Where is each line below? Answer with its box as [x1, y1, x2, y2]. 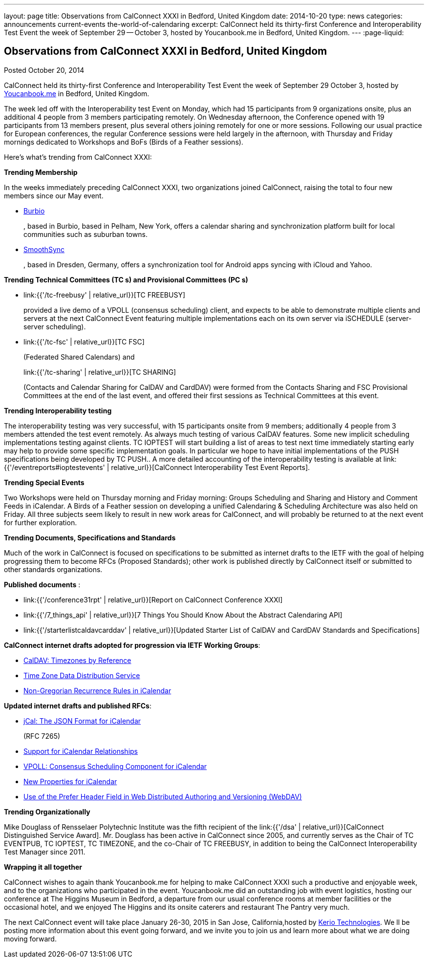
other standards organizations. [4, 565, 103, 574]
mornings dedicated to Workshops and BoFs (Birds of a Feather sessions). [4, 137, 243, 146]
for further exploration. [4, 518, 77, 527]
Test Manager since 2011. [4, 847, 86, 856]
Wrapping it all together [4, 862, 82, 871]
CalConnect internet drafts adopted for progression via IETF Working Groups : [4, 641, 260, 649]
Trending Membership [4, 168, 78, 176]
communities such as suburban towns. [23, 230, 148, 238]
